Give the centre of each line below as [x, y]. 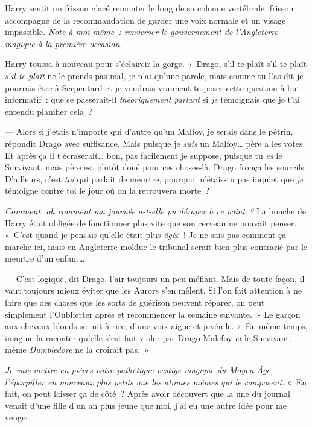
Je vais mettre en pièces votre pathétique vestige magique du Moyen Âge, [139, 370]
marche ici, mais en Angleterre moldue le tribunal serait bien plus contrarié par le [156, 246]
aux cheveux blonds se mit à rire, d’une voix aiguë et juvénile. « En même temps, [156, 326]
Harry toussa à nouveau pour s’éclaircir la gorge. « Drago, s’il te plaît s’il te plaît [156, 64]
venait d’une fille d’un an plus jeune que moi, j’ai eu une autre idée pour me [146, 405]
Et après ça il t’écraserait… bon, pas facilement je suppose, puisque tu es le [144, 155]
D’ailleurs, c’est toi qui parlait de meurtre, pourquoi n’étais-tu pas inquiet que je [154, 178]
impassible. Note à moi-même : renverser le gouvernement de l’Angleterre [142, 32]
